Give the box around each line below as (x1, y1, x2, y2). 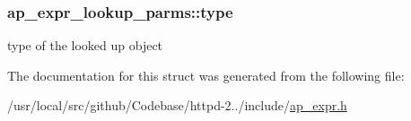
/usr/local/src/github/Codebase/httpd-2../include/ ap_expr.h (7, 96, 347, 115)
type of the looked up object (7, 36, 163, 55)
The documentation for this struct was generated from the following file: (7, 65, 405, 84)
